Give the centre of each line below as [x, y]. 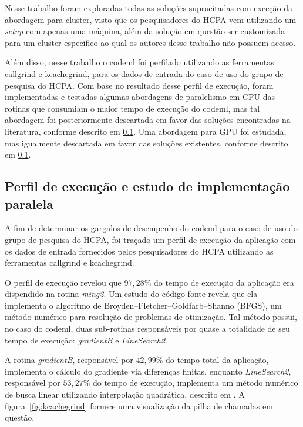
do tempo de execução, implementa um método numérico [195, 383]
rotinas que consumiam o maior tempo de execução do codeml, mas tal [132, 108]
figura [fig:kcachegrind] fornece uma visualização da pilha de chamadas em [139, 406]
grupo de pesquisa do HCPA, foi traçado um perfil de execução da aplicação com [150, 239]
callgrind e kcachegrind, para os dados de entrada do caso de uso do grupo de [144, 73]
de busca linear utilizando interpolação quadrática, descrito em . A [125, 394]
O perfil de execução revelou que [63, 282]
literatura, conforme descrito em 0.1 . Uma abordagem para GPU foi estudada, [146, 131]
